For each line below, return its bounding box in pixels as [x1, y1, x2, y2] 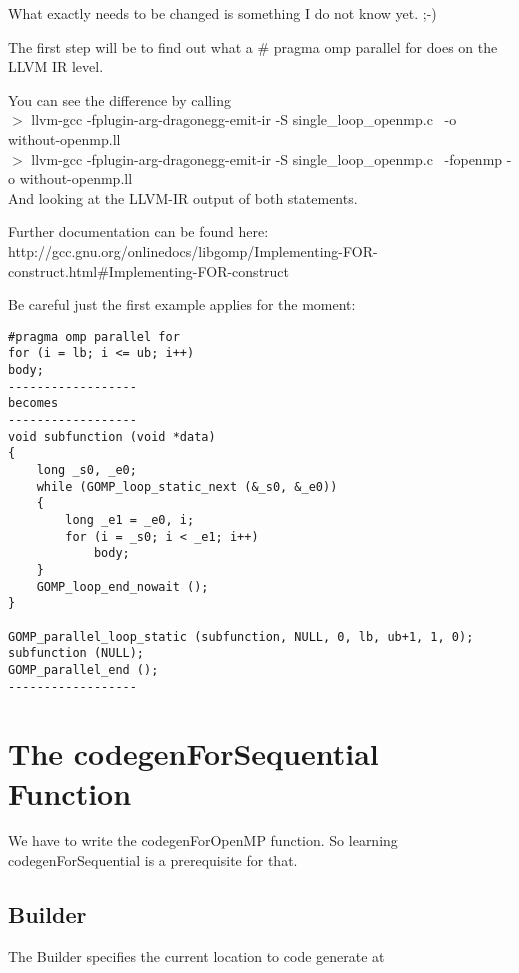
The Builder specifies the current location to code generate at [8, 945, 385, 966]
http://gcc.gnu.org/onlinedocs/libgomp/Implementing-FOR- [8, 240, 378, 261]
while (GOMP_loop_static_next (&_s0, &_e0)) [36, 479, 338, 494]
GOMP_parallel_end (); [8, 662, 159, 677]
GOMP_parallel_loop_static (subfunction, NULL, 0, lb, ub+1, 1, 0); [8, 629, 474, 644]
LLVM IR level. [8, 56, 104, 77]
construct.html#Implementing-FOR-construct [8, 260, 290, 281]
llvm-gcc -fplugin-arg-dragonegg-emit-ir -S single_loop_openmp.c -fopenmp [31, 148, 503, 169]
